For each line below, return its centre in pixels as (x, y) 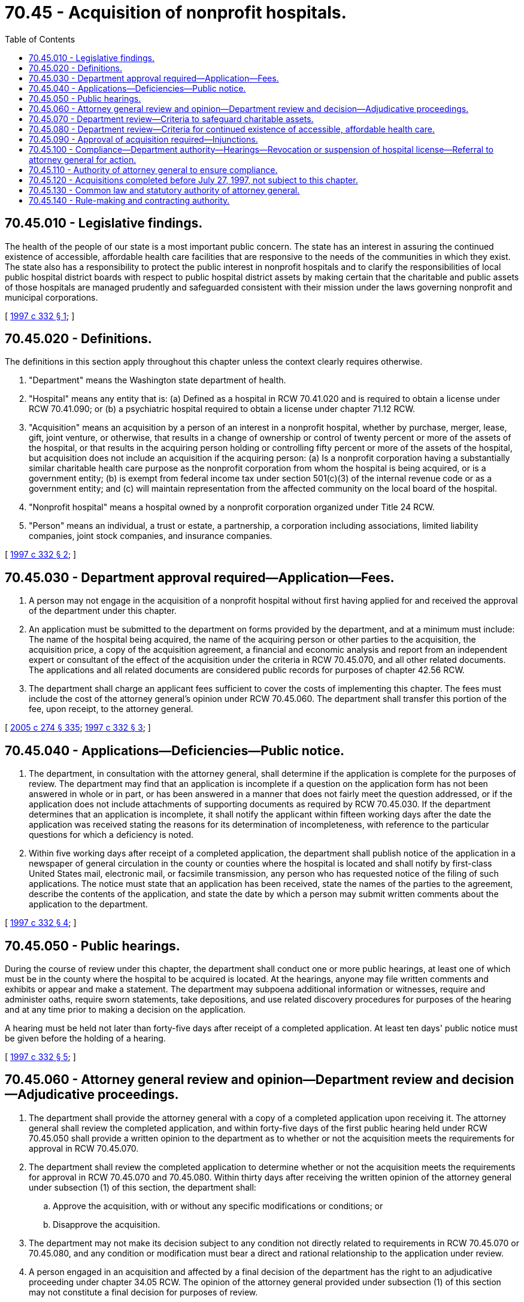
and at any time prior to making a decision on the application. (125, 1009)
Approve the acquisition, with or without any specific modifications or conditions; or (218, 1206)
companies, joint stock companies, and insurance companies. (151, 536)
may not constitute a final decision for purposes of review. (143, 1292)
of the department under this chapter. (103, 611)
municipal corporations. (52, 297)
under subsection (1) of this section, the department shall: (143, 1187)
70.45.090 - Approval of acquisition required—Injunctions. (143, 139)
